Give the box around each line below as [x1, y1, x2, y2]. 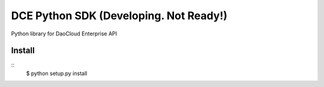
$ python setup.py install [26, 70, 88, 77]
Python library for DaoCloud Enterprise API [11, 30, 117, 37]
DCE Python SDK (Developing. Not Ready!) [11, 9, 227, 22]
